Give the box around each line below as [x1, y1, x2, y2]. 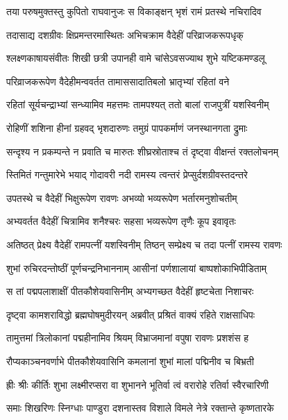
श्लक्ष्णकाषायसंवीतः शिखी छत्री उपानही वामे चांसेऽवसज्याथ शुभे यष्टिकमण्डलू [6, 51, 265, 65]
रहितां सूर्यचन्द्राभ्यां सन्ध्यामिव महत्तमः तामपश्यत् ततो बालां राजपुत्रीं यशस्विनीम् [6, 97, 269, 112]
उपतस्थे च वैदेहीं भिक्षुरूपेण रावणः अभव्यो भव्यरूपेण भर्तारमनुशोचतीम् [6, 190, 237, 205]
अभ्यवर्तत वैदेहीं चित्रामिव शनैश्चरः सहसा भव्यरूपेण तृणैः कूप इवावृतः [6, 214, 236, 228]
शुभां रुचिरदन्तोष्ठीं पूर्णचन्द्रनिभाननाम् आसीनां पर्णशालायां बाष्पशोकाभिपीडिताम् [6, 260, 267, 275]
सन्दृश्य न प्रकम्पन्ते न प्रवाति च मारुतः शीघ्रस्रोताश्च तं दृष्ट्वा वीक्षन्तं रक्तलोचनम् [6, 144, 278, 158]
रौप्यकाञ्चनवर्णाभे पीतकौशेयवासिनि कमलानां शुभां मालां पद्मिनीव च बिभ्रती [6, 353, 254, 368]
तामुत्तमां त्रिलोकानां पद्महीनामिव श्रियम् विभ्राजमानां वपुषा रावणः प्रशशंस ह [6, 330, 249, 345]
